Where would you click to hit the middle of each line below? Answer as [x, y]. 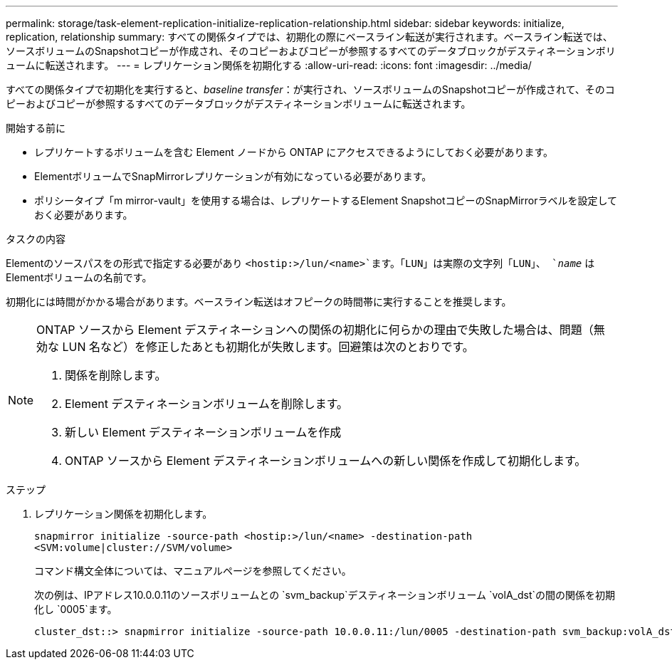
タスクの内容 [36, 239]
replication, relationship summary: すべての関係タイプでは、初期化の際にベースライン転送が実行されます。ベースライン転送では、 [309, 37]
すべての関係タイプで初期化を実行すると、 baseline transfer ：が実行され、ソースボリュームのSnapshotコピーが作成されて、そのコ [310, 89]
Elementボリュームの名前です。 [79, 277]
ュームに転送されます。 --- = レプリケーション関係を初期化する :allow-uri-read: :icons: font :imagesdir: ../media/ [269, 65]
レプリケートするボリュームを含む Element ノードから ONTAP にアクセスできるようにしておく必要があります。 [294, 152]
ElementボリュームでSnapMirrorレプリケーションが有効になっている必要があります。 [233, 176]
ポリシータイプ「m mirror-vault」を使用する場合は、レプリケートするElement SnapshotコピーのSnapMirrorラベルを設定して [326, 200]
